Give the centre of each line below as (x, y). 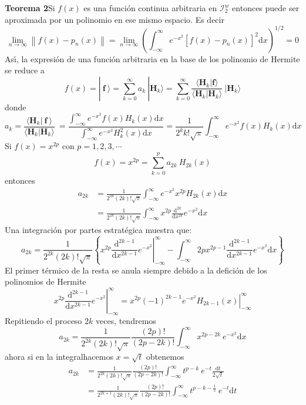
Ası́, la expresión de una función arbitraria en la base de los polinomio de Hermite (152, 58)
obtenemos (165, 357)
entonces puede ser (266, 8)
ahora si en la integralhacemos (59, 357)
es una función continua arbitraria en (150, 8)
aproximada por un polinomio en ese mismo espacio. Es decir (115, 19)
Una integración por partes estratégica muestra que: (98, 230)
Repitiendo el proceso (43, 321)
